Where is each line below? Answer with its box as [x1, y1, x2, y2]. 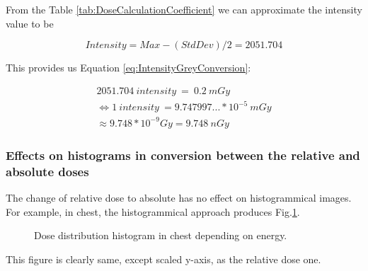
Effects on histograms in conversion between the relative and [6, 146, 360, 163]
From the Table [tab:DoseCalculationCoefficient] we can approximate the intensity [6, 2, 362, 16]
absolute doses [6, 162, 89, 180]
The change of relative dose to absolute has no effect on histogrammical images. [6, 190, 352, 205]
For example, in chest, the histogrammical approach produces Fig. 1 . [6, 204, 300, 219]
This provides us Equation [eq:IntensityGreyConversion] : [6, 60, 251, 75]
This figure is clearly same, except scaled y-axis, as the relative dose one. [6, 251, 321, 266]
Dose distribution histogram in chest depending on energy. [34, 228, 287, 243]
